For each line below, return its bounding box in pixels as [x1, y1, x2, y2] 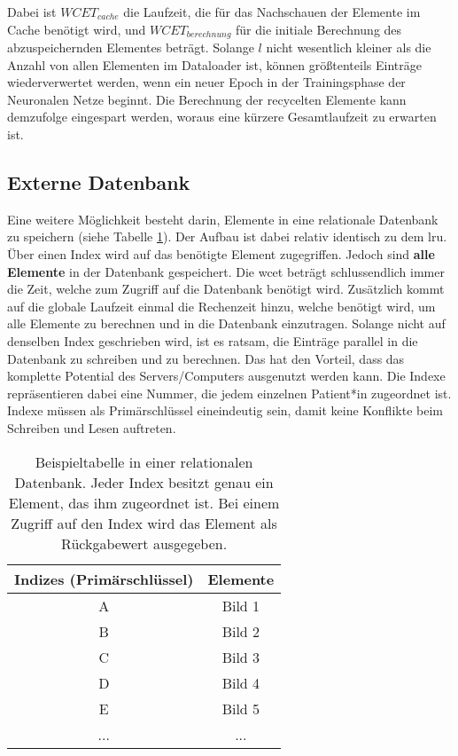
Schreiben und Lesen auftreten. [7, 418, 176, 437]
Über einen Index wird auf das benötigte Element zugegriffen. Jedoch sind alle [7, 245, 435, 263]
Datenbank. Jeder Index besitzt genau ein [14, 471, 274, 492]
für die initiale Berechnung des [236, 20, 402, 38]
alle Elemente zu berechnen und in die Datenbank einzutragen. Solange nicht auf [7, 314, 446, 333]
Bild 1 [221, 595, 260, 616]
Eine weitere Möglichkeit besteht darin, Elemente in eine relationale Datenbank [7, 209, 439, 228]
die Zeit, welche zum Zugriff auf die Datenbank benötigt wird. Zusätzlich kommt [7, 280, 445, 298]
